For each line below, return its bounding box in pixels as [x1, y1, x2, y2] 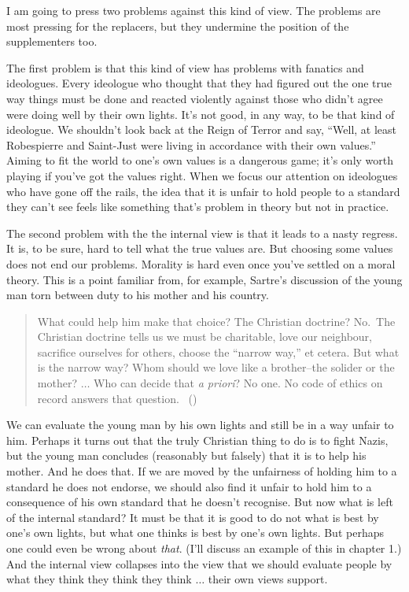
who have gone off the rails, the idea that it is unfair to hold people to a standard [6, 183, 400, 199]
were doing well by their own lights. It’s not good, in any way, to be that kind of [6, 105, 395, 122]
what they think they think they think [6, 571, 192, 587]
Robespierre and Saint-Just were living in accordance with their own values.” [6, 136, 376, 153]
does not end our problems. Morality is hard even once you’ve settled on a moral [6, 255, 396, 272]
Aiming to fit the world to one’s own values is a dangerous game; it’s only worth [6, 152, 394, 168]
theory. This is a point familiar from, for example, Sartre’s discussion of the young [6, 271, 403, 287]
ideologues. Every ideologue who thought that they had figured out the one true [6, 75, 392, 91]
